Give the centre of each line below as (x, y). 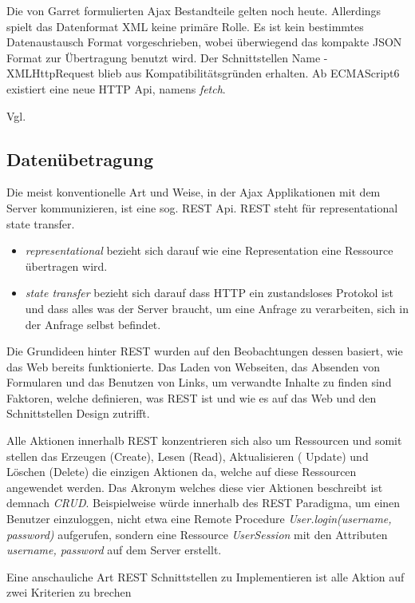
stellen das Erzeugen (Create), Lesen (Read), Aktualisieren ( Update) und (188, 456)
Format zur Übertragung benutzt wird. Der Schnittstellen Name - (167, 57)
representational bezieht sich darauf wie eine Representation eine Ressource (209, 250)
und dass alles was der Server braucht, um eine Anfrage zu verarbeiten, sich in (217, 308)
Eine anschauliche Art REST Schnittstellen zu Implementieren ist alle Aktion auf (206, 576)
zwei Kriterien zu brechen (69, 592)
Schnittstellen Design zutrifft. (78, 413)
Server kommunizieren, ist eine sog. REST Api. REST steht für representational (202, 207)
